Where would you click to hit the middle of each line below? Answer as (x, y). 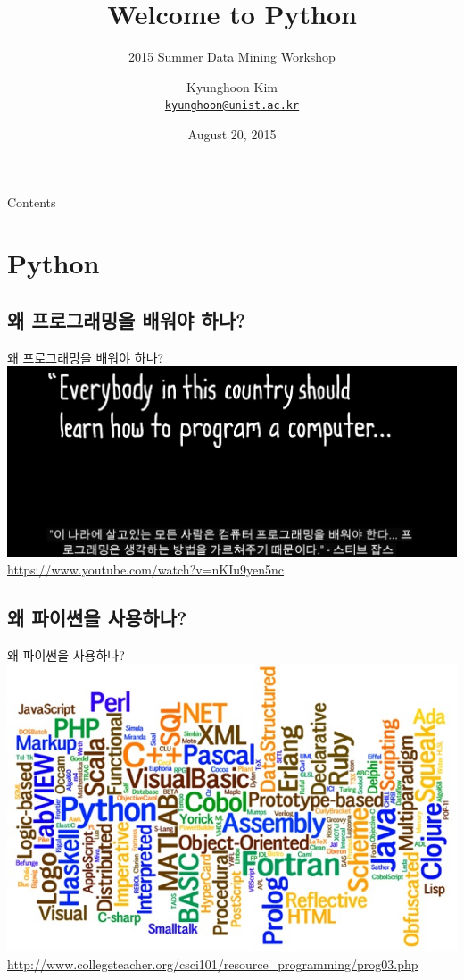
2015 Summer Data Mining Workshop (232, 57)
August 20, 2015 (232, 134)
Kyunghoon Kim (232, 86)
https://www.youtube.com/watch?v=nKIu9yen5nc (146, 569)
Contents (32, 201)
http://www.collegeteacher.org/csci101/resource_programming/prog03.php (213, 963)
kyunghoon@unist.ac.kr (232, 106)
